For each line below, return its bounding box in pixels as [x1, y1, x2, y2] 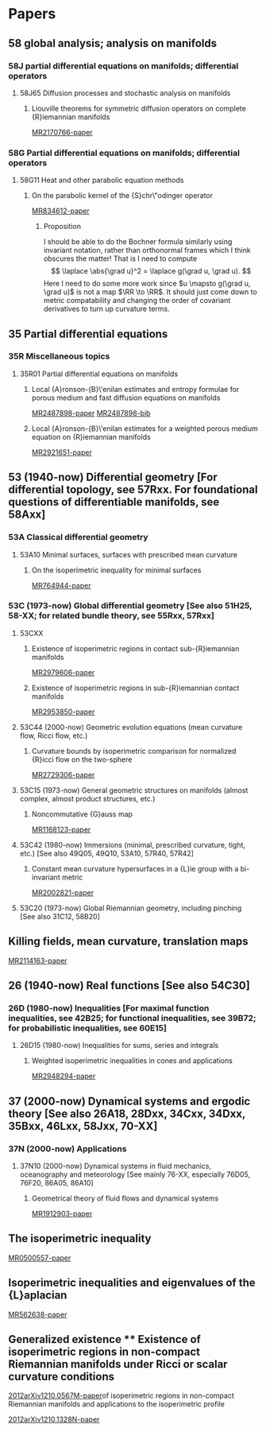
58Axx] [8, 508, 46, 522]
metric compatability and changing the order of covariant [43, 296, 231, 305]
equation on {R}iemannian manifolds [31, 432, 151, 441]
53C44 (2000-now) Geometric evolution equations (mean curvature [19, 722, 243, 732]
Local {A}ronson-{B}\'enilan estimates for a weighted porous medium [31, 423, 258, 433]
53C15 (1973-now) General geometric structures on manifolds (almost [19, 785, 249, 795]
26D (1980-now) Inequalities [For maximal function [8, 1003, 210, 1014]
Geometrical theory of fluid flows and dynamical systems [31, 1193, 219, 1203]
